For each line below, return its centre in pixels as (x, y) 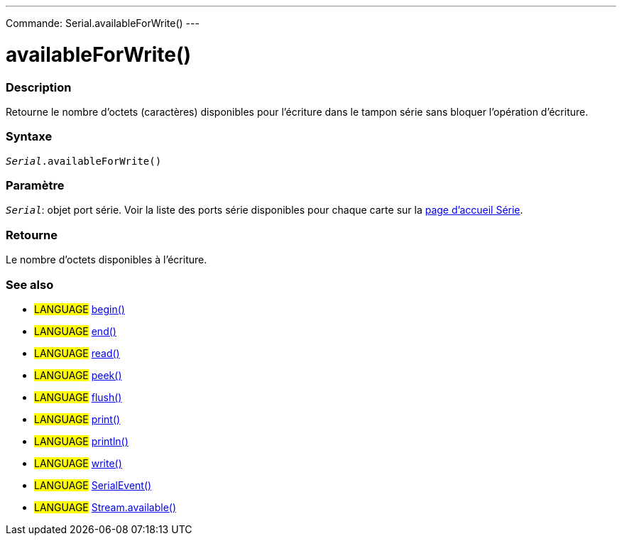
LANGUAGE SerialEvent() (93, 485)
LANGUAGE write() (78, 463)
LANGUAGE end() (75, 331)
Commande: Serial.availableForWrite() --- (103, 23)
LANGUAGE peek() (78, 375)
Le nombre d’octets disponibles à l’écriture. (107, 260)
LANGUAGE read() (77, 353)
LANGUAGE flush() (78, 397)
